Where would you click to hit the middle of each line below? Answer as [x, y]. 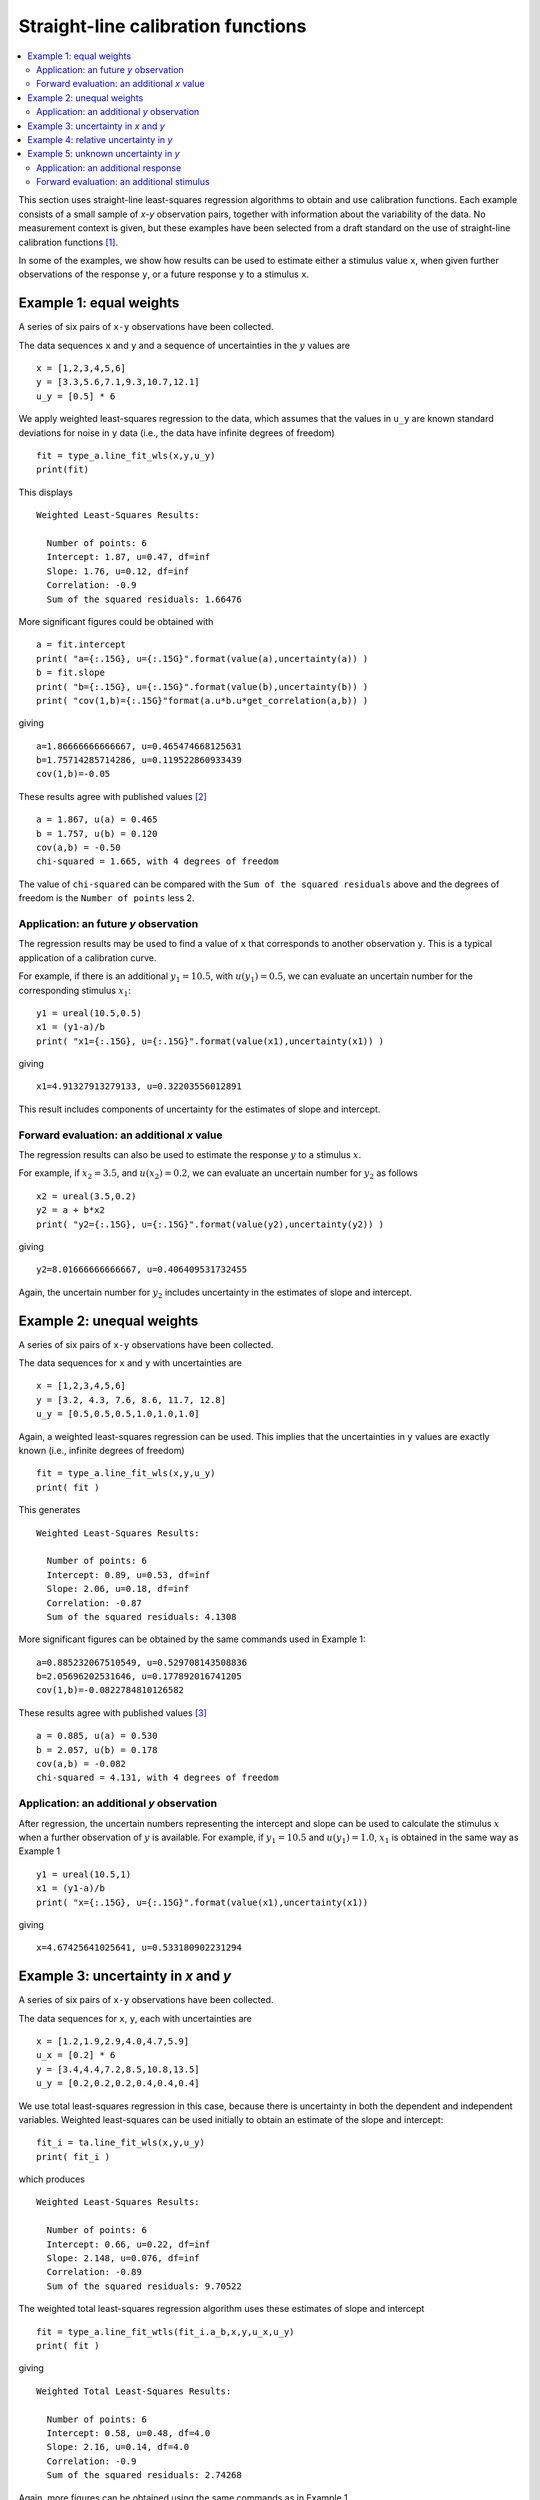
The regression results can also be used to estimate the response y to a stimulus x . [190, 1154]
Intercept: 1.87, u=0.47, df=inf [128, 557]
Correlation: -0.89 [94, 2272]
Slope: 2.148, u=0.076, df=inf [123, 2258]
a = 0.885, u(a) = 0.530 [97, 1736]
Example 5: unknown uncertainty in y [103, 154]
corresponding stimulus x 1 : [75, 991]
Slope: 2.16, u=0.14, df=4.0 [118, 2447]
